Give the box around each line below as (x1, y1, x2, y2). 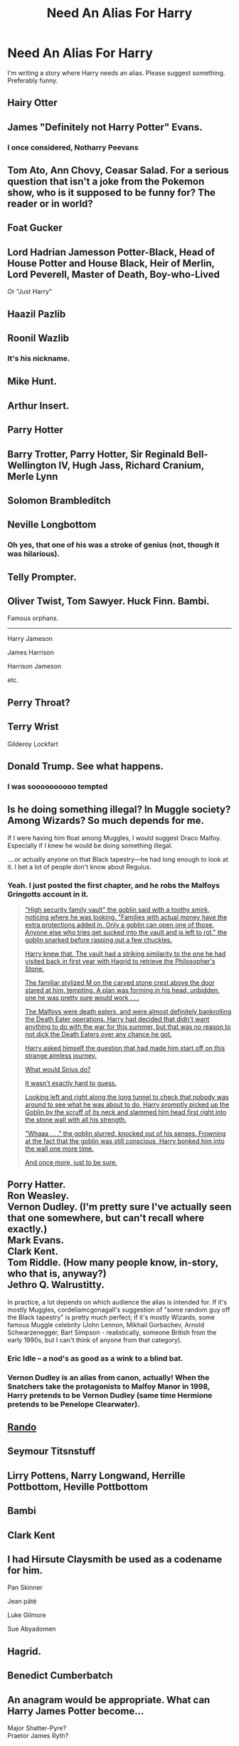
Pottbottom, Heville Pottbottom (7, 1480, 148, 1493)
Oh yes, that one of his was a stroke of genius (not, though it (7, 540, 220, 550)
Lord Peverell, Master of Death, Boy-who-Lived (7, 268, 221, 281)
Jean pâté (7, 1597, 37, 1606)
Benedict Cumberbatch (7, 1670, 113, 1682)
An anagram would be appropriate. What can (7, 1693, 211, 1706)
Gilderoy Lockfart (7, 739, 58, 748)
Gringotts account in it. (7, 889, 89, 899)
